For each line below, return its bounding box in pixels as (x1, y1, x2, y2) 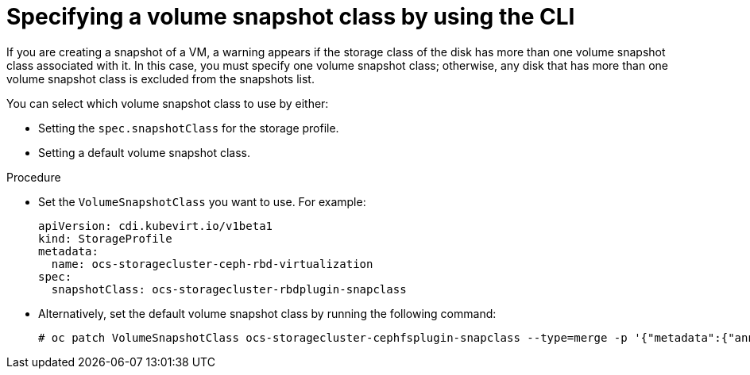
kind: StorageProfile (38, 232, 172, 245)
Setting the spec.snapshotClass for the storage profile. (38, 121, 339, 135)
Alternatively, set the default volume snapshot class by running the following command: (38, 306, 497, 320)
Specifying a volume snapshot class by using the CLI (6, 3, 575, 30)
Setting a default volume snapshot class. (38, 145, 250, 159)
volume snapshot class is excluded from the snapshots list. (6, 71, 315, 86)
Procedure (6, 170, 61, 184)
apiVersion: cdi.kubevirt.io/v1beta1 (38, 219, 273, 232)
